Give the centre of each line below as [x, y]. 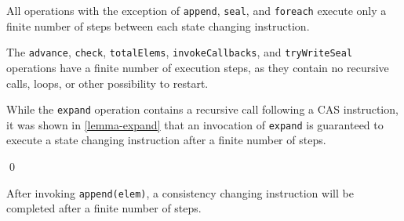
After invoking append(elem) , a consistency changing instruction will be [180, 192]
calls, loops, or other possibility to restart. [107, 83]
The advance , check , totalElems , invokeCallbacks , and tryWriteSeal [180, 52]
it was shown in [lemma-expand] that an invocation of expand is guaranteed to [195, 124]
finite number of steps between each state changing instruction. [158, 25]
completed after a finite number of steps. [104, 208]
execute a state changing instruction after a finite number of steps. [166, 140]
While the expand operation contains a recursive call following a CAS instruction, [202, 109]
